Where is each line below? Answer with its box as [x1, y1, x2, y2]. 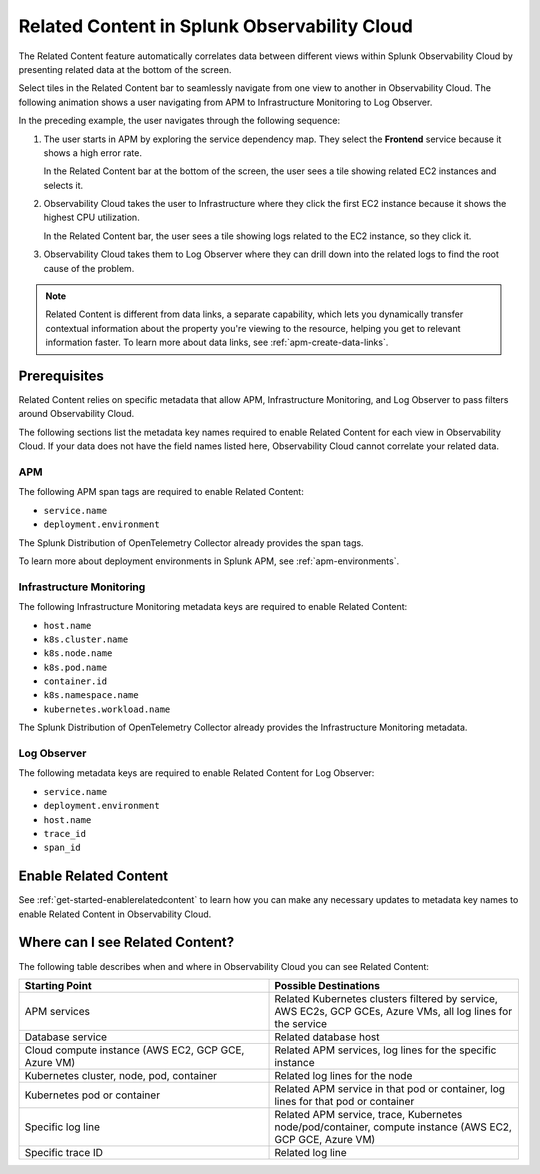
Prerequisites [18, 368, 104, 384]
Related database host [274, 1030, 380, 1044]
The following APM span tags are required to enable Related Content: [18, 486, 304, 498]
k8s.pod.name [43, 661, 108, 673]
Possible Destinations [274, 978, 380, 992]
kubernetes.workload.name [43, 703, 171, 715]
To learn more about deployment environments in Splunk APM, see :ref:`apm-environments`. [18, 555, 400, 567]
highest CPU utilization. [43, 211, 140, 224]
